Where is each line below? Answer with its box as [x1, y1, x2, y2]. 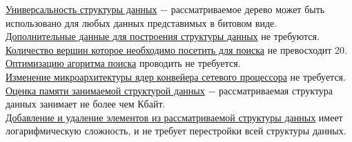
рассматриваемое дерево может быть [170, 2, 325, 16]
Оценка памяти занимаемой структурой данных [6, 83, 205, 97]
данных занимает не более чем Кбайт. [6, 97, 166, 111]
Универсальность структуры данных [6, 2, 157, 16]
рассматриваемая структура [218, 83, 333, 97]
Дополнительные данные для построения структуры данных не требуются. [6, 29, 320, 43]
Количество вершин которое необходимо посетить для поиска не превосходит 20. [6, 42, 348, 57]
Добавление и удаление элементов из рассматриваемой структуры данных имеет [6, 110, 343, 124]
